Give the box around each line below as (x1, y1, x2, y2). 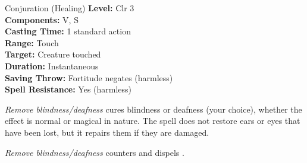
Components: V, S (5, 13, 79, 25)
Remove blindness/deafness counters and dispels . (5, 146, 184, 158)
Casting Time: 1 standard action (5, 25, 131, 37)
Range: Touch (5, 36, 59, 49)
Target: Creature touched (5, 48, 101, 60)
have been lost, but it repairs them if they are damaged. (5, 126, 209, 138)
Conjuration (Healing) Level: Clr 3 (5, 2, 134, 14)
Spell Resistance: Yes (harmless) (5, 83, 132, 95)
